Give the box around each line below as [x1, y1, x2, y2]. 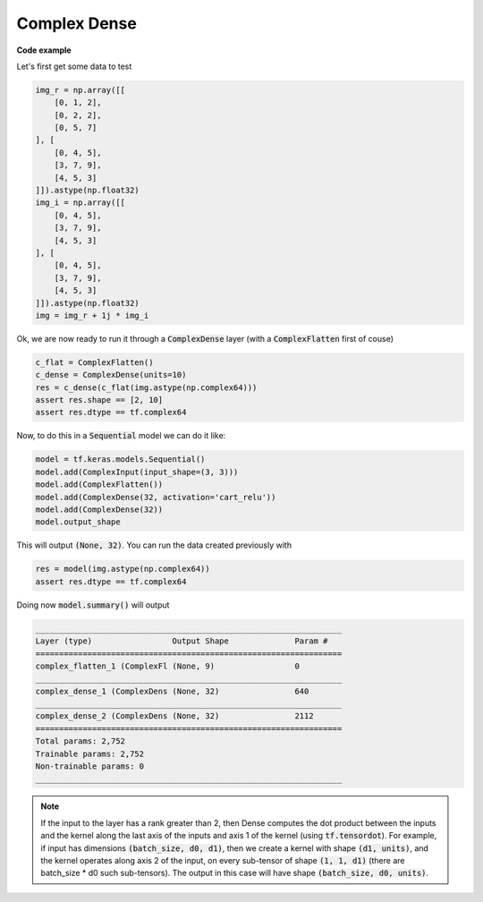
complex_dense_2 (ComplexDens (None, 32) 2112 [35, 711, 314, 721]
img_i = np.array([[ [35, 198, 125, 208]
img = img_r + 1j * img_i [35, 310, 149, 320]
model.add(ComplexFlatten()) [35, 480, 164, 489]
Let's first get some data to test [16, 61, 132, 72]
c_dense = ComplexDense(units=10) [35, 370, 187, 380]
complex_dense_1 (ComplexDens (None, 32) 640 [35, 685, 309, 696]
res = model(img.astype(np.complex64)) [35, 564, 210, 574]
